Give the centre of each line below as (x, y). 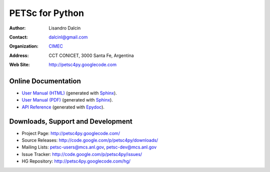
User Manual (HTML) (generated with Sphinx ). (69, 93)
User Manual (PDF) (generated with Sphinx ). (67, 100)
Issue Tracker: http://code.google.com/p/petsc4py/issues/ (82, 154)
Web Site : (19, 64)
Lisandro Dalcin (65, 28)
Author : (17, 28)
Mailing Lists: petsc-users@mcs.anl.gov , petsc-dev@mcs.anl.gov (89, 147)
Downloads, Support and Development (71, 121)
